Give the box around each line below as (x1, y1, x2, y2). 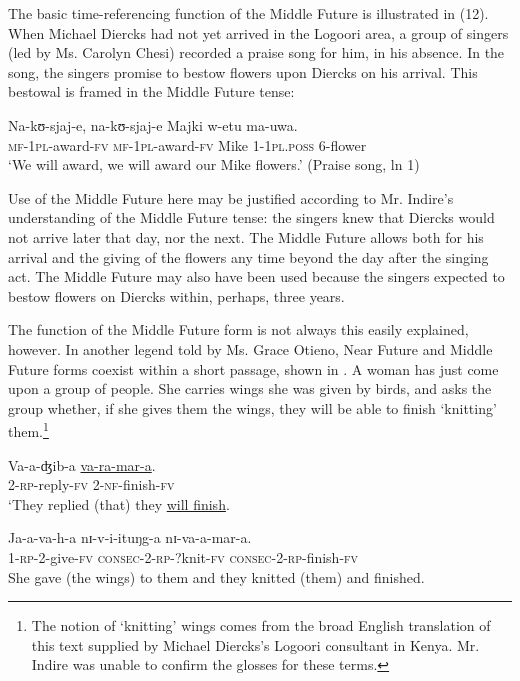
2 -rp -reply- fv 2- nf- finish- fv (8, 474, 175, 495)
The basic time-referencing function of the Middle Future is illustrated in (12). (8, 3, 489, 23)
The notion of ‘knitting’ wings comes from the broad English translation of (31, 615, 491, 636)
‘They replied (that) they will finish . (8, 493, 230, 514)
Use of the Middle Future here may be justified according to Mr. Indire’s (8, 187, 454, 208)
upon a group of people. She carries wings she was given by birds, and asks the (8, 378, 492, 399)
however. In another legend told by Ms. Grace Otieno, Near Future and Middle (8, 338, 493, 359)
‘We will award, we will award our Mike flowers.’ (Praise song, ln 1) (8, 154, 420, 175)
